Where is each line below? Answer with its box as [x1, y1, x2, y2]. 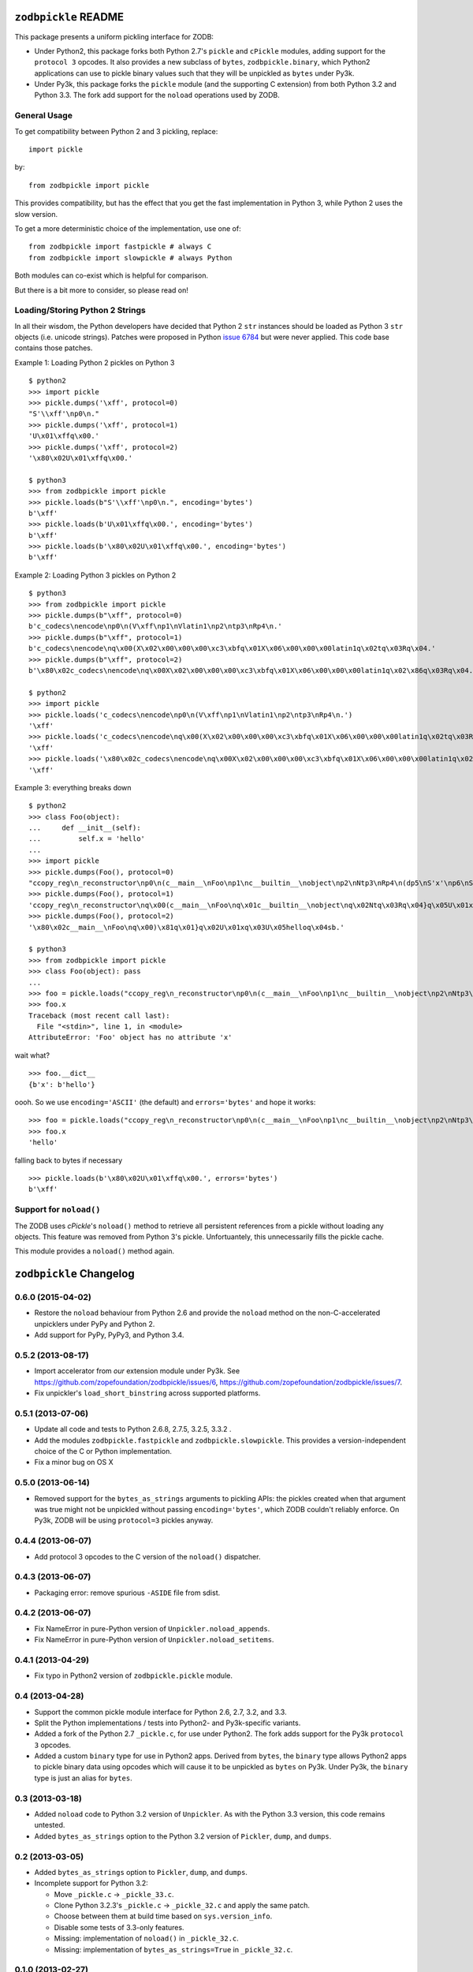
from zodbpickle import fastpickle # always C [28, 242, 212, 252]
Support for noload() [14, 1204, 101, 1215]
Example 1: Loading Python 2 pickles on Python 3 [14, 357, 175, 367]
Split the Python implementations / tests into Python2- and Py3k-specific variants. [34, 1718, 301, 1727]
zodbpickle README [14, 10, 125, 24]
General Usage [14, 110, 73, 121]
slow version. [14, 209, 58, 218]
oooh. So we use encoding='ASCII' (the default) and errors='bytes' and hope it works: [14, 1097, 316, 1107]
